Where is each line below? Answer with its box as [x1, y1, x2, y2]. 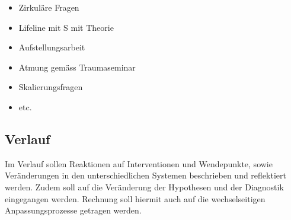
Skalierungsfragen [18, 81, 83, 93]
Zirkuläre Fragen [18, 1, 79, 13]
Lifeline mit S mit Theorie [18, 21, 114, 33]
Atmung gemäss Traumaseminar [18, 60, 136, 73]
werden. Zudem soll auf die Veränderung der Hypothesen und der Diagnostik [5, 180, 284, 193]
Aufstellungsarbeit [18, 41, 85, 53]
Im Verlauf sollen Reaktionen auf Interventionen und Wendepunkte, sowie [5, 157, 273, 170]
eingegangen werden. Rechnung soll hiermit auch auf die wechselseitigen [5, 192, 266, 205]
